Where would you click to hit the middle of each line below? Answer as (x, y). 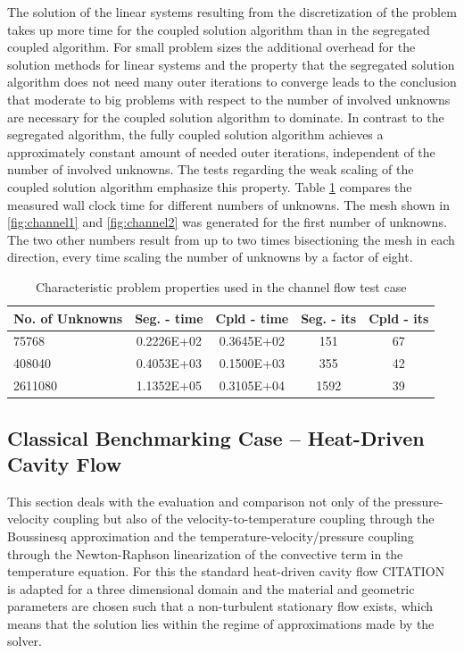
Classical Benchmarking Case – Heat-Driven (216, 437)
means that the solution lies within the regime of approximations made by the (221, 623)
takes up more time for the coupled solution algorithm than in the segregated (219, 29)
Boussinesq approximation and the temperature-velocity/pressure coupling (211, 536)
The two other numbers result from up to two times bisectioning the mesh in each (231, 239)
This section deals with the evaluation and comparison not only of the (199, 501)
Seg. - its (329, 318)
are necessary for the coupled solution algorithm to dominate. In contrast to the (226, 117)
